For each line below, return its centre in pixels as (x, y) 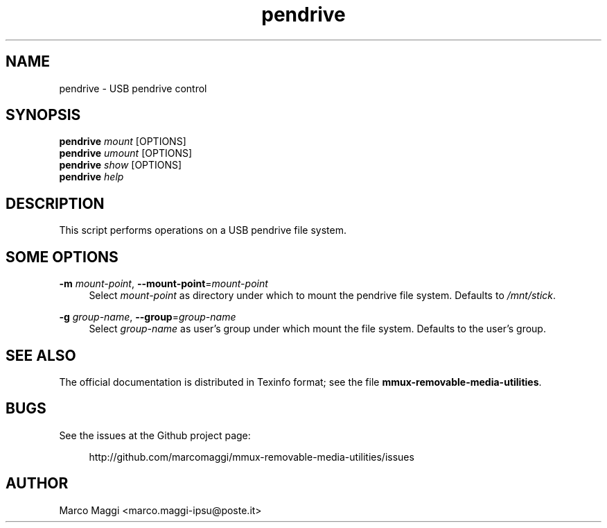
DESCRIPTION (55, 203)
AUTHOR (37, 484)
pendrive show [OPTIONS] (121, 165)
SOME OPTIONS (62, 257)
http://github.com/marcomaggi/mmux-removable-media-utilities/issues (252, 457)
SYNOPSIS (43, 115)
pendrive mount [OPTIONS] (123, 142)
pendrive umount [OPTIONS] (126, 153)
